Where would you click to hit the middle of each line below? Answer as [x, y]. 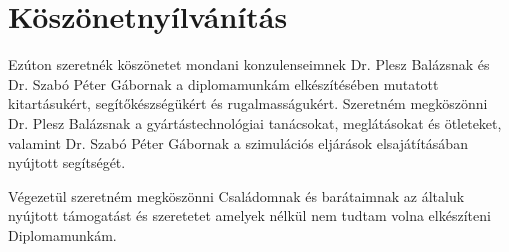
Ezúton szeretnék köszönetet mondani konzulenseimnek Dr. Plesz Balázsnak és [249, 64]
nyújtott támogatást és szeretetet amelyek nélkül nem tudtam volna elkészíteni [249, 215]
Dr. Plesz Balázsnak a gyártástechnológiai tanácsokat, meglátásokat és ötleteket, [255, 122]
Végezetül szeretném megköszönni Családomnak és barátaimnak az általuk [236, 195]
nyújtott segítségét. [67, 162]
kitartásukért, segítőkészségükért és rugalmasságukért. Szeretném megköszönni [248, 103]
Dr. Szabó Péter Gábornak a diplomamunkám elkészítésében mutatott [223, 83]
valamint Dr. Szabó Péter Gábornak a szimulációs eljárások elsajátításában [238, 142]
